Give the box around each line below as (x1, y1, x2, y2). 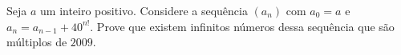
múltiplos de (6, 33, 67, 50)
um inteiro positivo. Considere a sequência (40, 2, 248, 18)
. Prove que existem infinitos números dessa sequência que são (90, 18, 395, 34)
